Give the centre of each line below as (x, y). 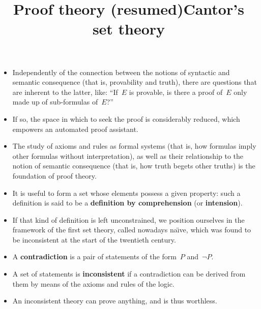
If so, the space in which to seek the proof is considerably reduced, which (126, 118)
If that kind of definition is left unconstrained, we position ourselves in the (128, 219)
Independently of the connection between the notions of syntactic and (121, 72)
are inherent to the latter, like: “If (65, 92)
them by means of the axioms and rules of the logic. (93, 283)
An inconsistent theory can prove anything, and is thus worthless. (115, 301)
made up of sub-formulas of (55, 102)
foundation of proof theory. (54, 175)
